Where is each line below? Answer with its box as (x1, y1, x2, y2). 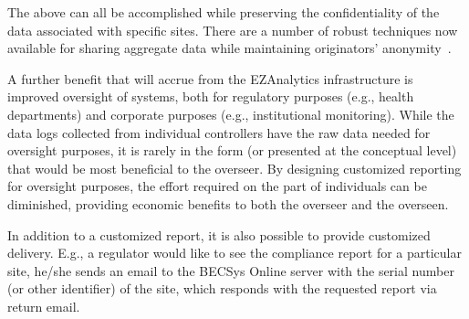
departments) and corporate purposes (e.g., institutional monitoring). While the (7, 104, 454, 123)
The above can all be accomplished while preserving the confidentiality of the (7, 3, 440, 21)
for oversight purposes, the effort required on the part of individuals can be (7, 176, 427, 196)
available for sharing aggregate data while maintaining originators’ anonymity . (7, 38, 452, 58)
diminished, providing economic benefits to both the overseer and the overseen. (7, 194, 449, 213)
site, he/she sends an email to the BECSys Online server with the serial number (7, 261, 454, 280)
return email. (7, 296, 80, 315)
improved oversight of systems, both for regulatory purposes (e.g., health (7, 87, 414, 106)
